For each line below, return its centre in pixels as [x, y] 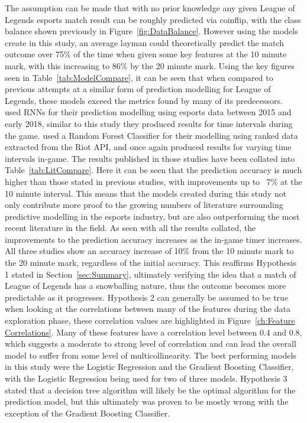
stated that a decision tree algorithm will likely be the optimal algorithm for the [150, 390]
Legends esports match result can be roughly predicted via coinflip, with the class [153, 19]
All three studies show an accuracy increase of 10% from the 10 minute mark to [149, 251]
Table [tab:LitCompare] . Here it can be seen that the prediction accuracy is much [153, 170]
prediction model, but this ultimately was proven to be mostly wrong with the [147, 401]
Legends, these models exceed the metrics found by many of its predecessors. [144, 100]
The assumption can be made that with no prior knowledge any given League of [150, 8]
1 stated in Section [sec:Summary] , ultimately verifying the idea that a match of [151, 274]
